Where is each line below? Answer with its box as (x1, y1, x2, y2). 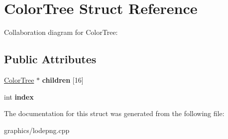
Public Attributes (4, 51, 97, 67)
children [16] (42, 74, 84, 85)
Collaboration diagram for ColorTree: (4, 27, 118, 37)
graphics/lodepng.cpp (4, 125, 70, 135)
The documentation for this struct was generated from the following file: (4, 108, 225, 119)
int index (4, 91, 34, 102)
